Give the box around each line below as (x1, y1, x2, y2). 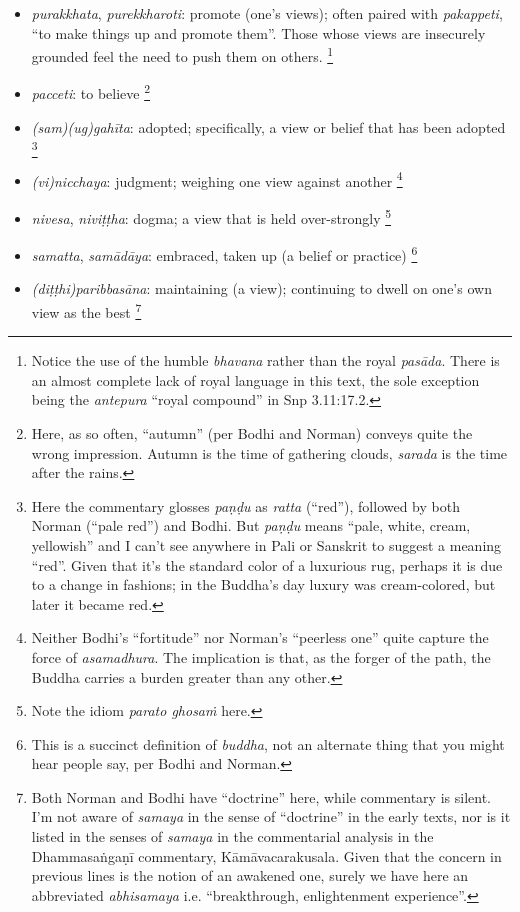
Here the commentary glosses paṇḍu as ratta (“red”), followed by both (31, 495, 460, 516)
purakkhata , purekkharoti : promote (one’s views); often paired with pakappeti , (31, 3, 503, 23)
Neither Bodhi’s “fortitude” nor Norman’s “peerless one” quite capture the (31, 627, 489, 648)
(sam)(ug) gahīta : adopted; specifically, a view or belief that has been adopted (31, 116, 506, 137)
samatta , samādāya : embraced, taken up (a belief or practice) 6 (31, 242, 418, 265)
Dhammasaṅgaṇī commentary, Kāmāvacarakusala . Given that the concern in (31, 845, 502, 866)
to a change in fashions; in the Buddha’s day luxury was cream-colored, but (31, 574, 496, 595)
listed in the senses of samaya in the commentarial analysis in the (31, 826, 434, 847)
